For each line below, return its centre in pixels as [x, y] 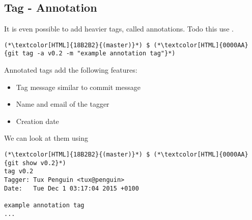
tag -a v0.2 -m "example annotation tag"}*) [99, 54]
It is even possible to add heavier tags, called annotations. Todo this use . [119, 29]
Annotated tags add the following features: [71, 70]
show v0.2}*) [44, 163]
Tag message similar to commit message [78, 87]
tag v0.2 [19, 171]
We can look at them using [46, 138]
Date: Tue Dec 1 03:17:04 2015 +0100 [72, 188]
